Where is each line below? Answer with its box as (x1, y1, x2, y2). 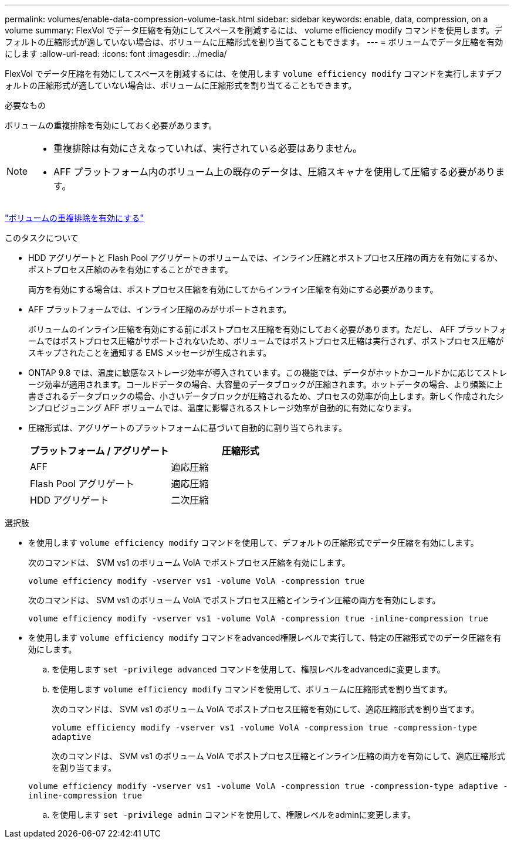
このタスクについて (5, 233, 79, 243)
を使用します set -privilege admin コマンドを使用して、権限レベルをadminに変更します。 (52, 810, 416, 820)
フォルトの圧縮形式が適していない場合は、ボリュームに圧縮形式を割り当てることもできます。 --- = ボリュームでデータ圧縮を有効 (5, 37, 503, 47)
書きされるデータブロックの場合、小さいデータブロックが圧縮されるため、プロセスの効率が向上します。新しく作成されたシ (28, 391, 504, 401)
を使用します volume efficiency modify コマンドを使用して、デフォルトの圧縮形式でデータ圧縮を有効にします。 (28, 538, 479, 548)
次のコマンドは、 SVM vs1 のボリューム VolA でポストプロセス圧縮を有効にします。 (28, 558, 350, 567)
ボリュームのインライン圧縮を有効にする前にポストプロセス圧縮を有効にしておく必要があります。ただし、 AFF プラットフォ (28, 324, 507, 334)
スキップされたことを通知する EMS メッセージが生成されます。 (28, 348, 272, 358)
